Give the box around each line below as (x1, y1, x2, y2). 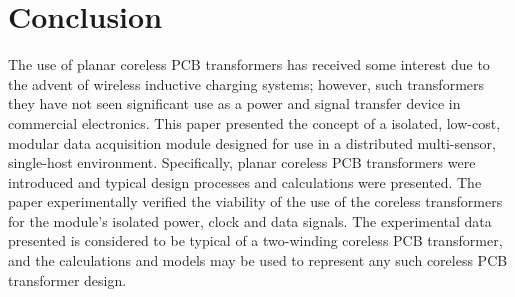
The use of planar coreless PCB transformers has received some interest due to (8, 54, 490, 75)
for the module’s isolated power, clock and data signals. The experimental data (8, 210, 492, 231)
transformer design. (8, 269, 127, 290)
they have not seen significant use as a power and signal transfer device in (8, 93, 461, 114)
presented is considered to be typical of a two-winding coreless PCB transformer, (8, 230, 503, 251)
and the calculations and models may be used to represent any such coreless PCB (8, 250, 508, 271)
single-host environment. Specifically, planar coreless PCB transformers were (8, 152, 476, 173)
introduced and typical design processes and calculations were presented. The (8, 171, 482, 192)
